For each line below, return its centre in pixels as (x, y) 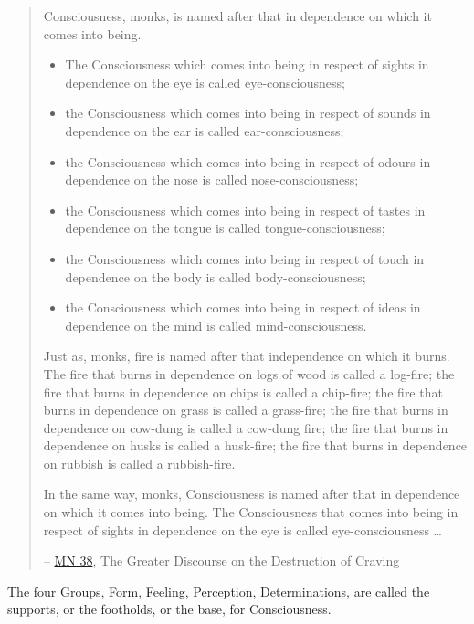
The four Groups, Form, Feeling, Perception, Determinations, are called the (219, 591)
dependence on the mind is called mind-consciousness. (216, 325)
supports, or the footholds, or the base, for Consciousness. (169, 609)
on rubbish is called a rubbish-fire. (139, 463)
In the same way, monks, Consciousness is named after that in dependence (252, 494)
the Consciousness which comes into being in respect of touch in (245, 258)
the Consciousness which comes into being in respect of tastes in (245, 210)
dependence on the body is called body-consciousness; (216, 276)
